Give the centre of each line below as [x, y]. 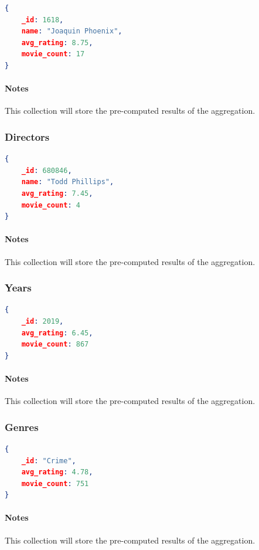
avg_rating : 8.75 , [57, 43]
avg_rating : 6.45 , [57, 333]
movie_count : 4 [51, 205]
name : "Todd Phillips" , [68, 182]
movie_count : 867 [55, 344]
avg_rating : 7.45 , [57, 193]
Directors [27, 136]
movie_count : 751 [55, 483]
